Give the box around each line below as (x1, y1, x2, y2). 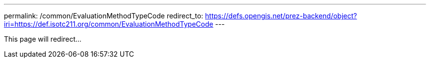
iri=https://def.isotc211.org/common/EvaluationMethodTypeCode (4, 20, 214, 28)
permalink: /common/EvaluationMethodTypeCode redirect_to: (4, 12, 203, 20)
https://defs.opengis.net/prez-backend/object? (205, 12, 357, 20)
